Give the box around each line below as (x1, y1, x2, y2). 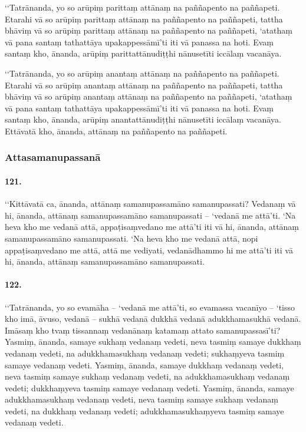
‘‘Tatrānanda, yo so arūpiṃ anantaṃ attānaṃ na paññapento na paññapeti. (5, 67, 279, 79)
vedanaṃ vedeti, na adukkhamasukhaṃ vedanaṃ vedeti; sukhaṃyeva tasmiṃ (5, 347, 285, 359)
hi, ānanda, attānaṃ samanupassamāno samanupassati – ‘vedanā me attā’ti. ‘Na (5, 209, 296, 221)
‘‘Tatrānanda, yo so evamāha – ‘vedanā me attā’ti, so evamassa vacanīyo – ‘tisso (5, 301, 295, 313)
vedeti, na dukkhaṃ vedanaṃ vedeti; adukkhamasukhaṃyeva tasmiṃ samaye (5, 404, 284, 417)
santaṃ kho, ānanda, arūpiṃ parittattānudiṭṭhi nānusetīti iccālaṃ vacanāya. (5, 47, 282, 60)
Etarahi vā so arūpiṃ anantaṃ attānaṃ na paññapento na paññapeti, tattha (5, 78, 283, 91)
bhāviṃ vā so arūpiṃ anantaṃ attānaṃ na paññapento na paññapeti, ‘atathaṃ (5, 90, 292, 103)
